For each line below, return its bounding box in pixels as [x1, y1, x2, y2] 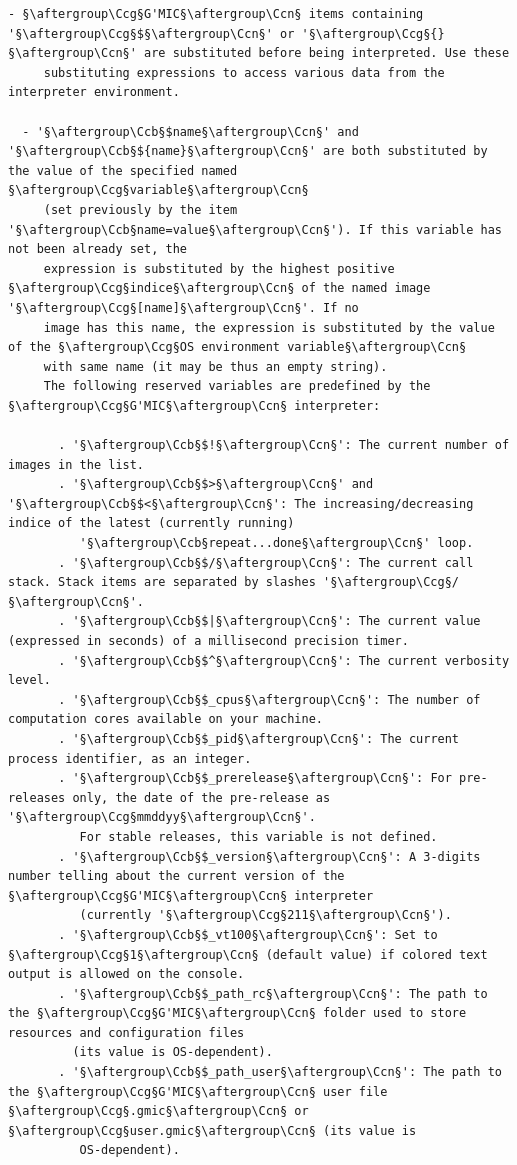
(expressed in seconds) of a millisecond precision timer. [8, 634, 409, 648]
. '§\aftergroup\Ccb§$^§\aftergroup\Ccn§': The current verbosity [58, 653, 510, 668]
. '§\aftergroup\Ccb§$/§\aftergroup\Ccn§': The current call [58, 555, 474, 570]
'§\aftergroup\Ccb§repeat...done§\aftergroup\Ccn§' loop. [79, 536, 474, 551]
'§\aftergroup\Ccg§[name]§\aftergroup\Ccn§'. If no [8, 300, 359, 315]
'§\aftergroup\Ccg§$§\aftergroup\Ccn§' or [8, 26, 295, 41]
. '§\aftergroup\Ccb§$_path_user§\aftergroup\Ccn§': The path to [58, 1065, 502, 1080]
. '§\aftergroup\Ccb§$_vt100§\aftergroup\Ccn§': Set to [58, 927, 438, 942]
